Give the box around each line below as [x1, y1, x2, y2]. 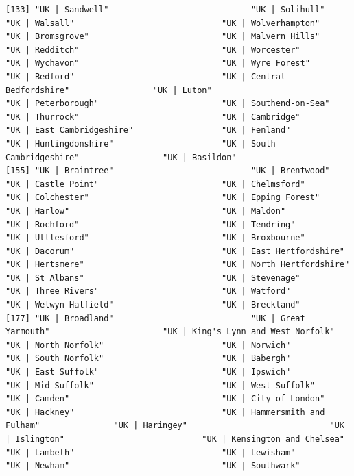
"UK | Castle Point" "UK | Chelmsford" [5, 179, 305, 189]
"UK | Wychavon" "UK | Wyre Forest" [5, 58, 310, 68]
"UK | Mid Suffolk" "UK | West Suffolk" [5, 380, 316, 390]
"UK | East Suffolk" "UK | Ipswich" [5, 367, 291, 377]
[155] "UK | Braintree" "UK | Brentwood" [5, 166, 330, 176]
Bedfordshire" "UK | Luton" [5, 85, 212, 95]
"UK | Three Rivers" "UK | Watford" [5, 286, 291, 297]
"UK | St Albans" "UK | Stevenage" [5, 273, 300, 283]
